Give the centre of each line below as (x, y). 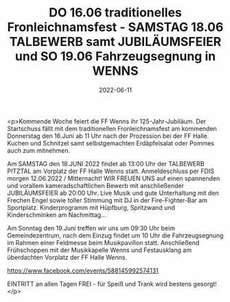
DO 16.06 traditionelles (115, 13)
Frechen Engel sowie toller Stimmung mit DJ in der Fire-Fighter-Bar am (107, 200)
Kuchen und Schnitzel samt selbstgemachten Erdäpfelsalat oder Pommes (111, 143)
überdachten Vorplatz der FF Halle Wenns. (67, 257)
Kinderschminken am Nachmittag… (57, 215)
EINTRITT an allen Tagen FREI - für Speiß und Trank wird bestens (100, 283)
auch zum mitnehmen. (39, 150)
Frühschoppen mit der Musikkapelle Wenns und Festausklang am (100, 250)
